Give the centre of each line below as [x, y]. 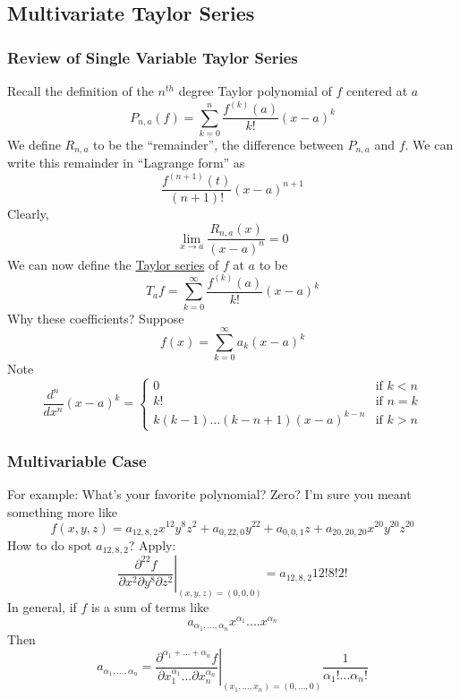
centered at [377, 91]
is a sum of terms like [150, 607]
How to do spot [50, 544]
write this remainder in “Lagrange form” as [126, 163]
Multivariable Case [77, 460]
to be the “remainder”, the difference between [218, 144]
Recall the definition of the [81, 91]
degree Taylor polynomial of [255, 91]
